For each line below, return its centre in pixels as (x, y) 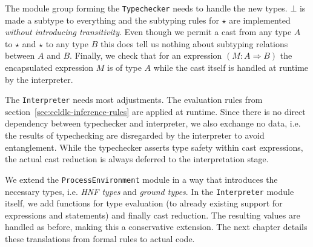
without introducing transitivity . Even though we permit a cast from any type (148, 32)
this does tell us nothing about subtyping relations (194, 43)
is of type (124, 68)
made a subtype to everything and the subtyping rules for (112, 20)
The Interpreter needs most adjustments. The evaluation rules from (134, 100)
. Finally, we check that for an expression (146, 55)
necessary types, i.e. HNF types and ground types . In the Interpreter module (150, 191)
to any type (67, 43)
